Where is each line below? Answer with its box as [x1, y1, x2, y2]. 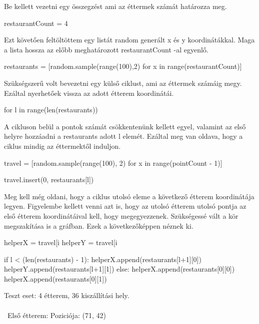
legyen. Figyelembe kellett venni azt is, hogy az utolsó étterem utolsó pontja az [4, 201, 246, 211]
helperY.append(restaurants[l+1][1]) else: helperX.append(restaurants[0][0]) [4, 264, 235, 274]
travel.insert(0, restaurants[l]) [4, 174, 94, 185]
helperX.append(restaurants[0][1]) [4, 273, 107, 284]
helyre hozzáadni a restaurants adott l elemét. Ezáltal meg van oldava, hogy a [4, 131, 243, 141]
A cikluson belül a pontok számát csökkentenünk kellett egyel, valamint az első [4, 121, 246, 131]
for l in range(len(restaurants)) [4, 104, 98, 115]
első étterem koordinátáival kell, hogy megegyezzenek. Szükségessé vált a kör [4, 210, 238, 221]
